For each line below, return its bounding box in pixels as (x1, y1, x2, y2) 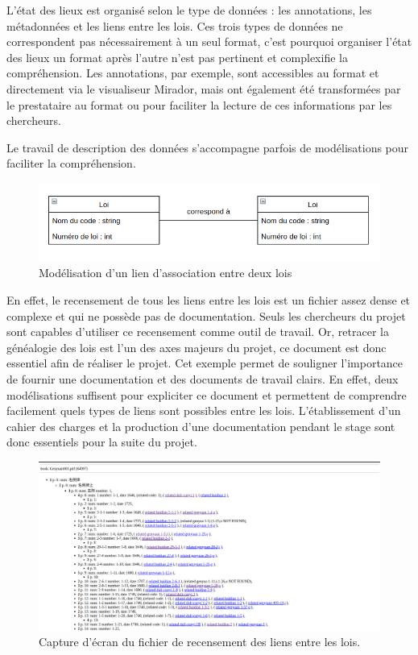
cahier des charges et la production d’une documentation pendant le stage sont (6, 417, 395, 434)
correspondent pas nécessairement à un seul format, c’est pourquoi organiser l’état (6, 33, 412, 50)
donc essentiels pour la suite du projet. (6, 433, 197, 450)
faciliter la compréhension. (6, 155, 136, 172)
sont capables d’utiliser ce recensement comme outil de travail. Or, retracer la (6, 323, 389, 340)
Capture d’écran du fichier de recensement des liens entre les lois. (39, 633, 361, 650)
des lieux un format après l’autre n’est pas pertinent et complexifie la (6, 48, 348, 65)
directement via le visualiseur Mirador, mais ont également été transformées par (6, 80, 401, 97)
